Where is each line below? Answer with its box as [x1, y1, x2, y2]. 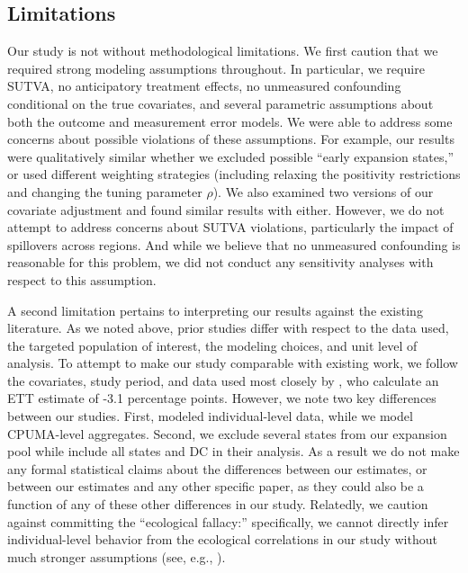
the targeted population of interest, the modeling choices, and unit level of [7, 336, 418, 354]
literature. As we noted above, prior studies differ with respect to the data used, [7, 318, 449, 337]
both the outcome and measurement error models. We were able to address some [7, 112, 453, 130]
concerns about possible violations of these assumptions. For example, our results [7, 130, 454, 148]
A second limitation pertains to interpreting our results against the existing [7, 300, 423, 319]
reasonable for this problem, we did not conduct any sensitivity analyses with [7, 253, 434, 272]
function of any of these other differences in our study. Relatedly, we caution [7, 495, 428, 514]
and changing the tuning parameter [7, 182, 202, 201]
